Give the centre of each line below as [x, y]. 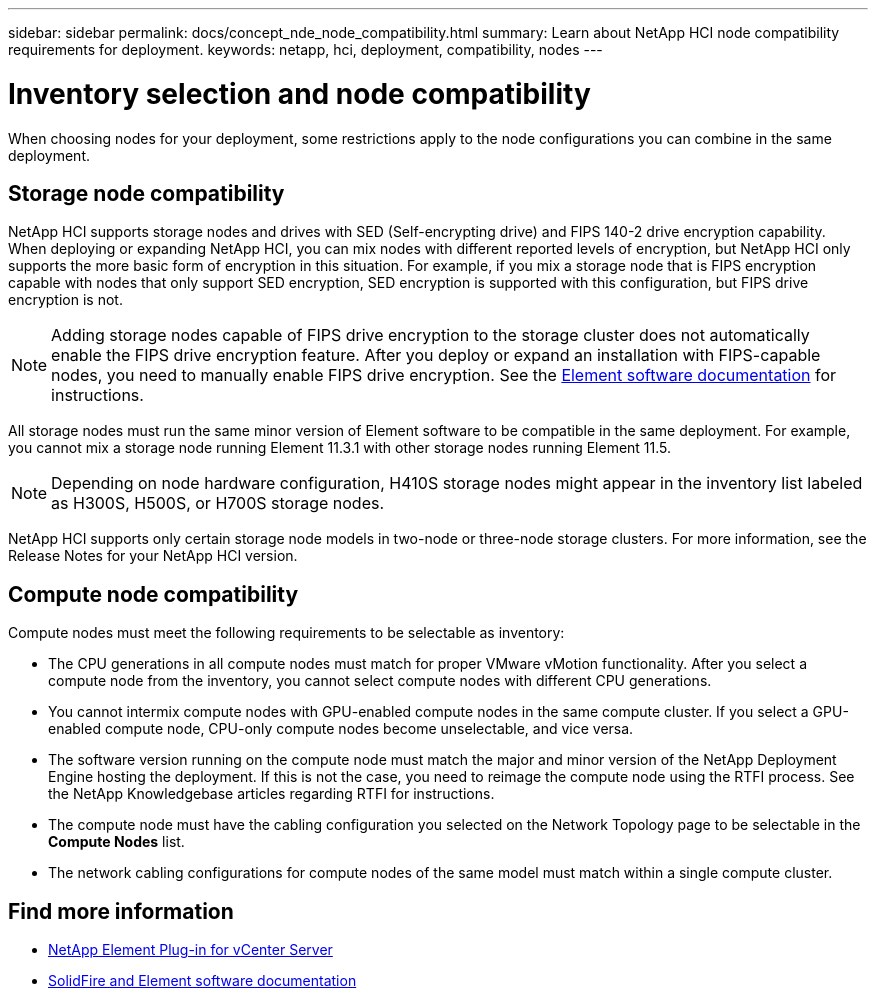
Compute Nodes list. [116, 842]
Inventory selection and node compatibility [299, 93]
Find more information [121, 911]
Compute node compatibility [153, 594]
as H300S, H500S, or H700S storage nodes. [218, 503]
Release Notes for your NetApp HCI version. [153, 556]
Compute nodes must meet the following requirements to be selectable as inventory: [286, 633]
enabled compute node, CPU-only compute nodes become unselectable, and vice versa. [341, 729]
